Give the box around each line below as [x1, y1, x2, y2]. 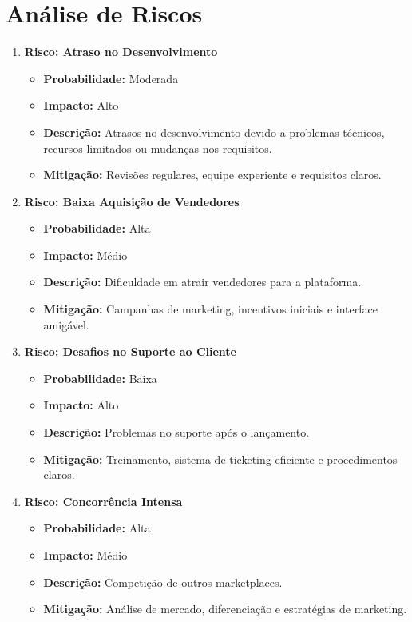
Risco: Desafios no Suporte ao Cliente [24, 343, 236, 360]
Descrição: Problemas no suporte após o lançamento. [43, 424, 310, 441]
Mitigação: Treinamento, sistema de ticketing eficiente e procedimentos [43, 450, 398, 467]
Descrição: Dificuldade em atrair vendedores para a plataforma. [43, 273, 362, 290]
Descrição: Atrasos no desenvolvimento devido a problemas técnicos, [43, 123, 385, 140]
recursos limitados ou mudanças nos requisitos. [43, 139, 272, 156]
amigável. [43, 316, 89, 333]
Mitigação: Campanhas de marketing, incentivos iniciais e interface [43, 301, 378, 317]
